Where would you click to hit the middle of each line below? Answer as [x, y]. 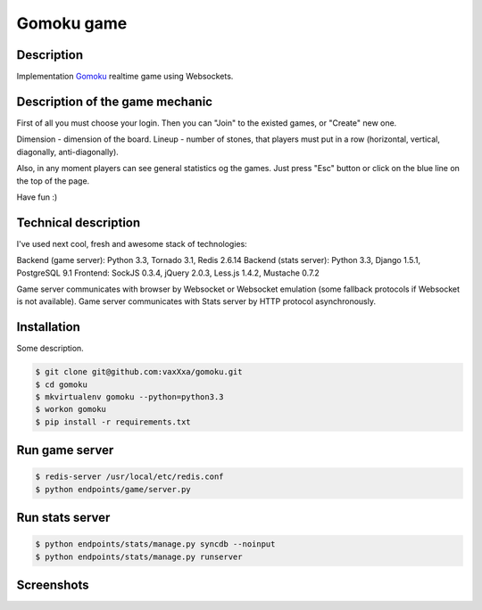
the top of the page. [53, 181]
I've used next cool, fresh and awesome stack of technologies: [132, 243]
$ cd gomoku [62, 384]
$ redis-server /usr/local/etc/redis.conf [129, 477]
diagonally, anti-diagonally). [68, 152]
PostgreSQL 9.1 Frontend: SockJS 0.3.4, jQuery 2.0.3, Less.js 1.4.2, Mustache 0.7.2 [168, 273]
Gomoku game [72, 23]
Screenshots [53, 585]
